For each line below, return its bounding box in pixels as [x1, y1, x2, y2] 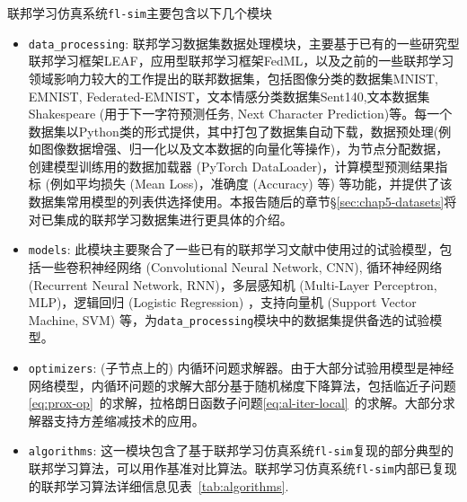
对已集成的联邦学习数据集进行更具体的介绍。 [28, 209, 293, 228]
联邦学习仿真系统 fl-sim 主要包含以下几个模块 [7, 4, 272, 22]
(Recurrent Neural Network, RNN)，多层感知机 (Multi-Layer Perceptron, [28, 275, 437, 294]
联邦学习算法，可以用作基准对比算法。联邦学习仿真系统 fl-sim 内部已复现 [28, 459, 457, 478]
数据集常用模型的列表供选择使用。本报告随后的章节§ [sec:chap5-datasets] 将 [28, 192, 457, 211]
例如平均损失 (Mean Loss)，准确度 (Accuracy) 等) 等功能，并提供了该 [49, 174, 453, 193]
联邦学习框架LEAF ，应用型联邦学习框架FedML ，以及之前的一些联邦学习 [28, 51, 454, 70]
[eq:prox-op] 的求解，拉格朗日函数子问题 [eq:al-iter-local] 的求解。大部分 [28, 393, 443, 412]
